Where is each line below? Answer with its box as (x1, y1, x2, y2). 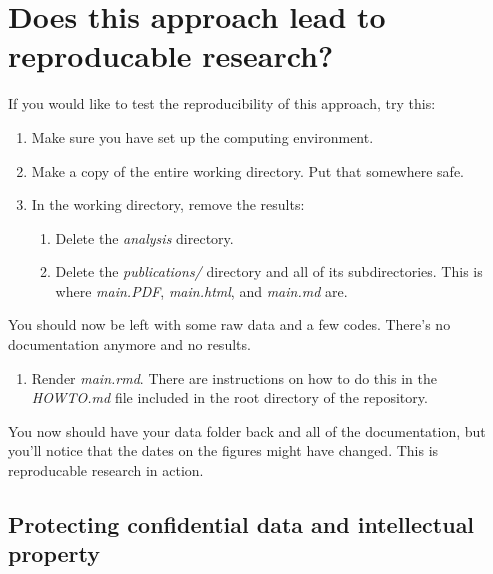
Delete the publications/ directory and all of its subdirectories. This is (55, 261, 483, 282)
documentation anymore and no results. (8, 334, 251, 355)
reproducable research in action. (8, 460, 204, 481)
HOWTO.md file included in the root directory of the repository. (31, 387, 428, 408)
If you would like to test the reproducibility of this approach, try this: (8, 93, 436, 114)
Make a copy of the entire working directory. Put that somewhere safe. (31, 160, 464, 181)
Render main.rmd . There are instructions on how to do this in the (31, 367, 437, 388)
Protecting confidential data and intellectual (8, 509, 475, 540)
